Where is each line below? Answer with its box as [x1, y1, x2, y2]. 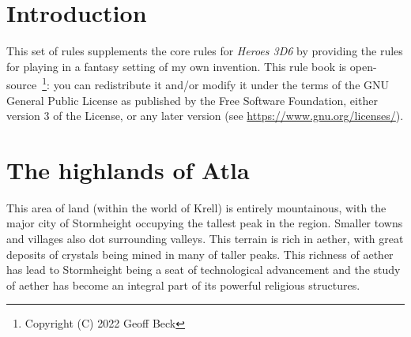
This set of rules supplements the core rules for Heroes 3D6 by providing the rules [6, 43, 403, 59]
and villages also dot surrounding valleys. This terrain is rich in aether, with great [6, 230, 404, 247]
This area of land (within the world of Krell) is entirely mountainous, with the [6, 199, 386, 215]
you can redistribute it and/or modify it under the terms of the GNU [53, 76, 389, 92]
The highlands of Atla [6, 153, 250, 185]
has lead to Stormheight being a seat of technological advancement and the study [6, 261, 401, 278]
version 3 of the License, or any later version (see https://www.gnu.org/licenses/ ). [6, 107, 404, 124]
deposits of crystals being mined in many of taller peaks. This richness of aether [6, 245, 394, 262]
